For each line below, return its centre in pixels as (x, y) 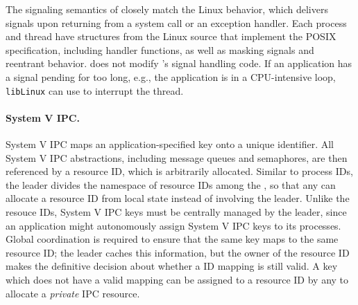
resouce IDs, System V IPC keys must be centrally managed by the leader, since (176, 211)
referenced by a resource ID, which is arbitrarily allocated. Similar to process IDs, (179, 171)
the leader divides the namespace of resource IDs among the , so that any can (171, 184)
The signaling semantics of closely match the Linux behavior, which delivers (167, 9)
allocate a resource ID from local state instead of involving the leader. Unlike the (178, 198)
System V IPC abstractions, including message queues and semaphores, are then (177, 157)
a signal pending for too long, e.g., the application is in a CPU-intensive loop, (171, 76)
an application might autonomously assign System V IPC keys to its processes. (173, 225)
